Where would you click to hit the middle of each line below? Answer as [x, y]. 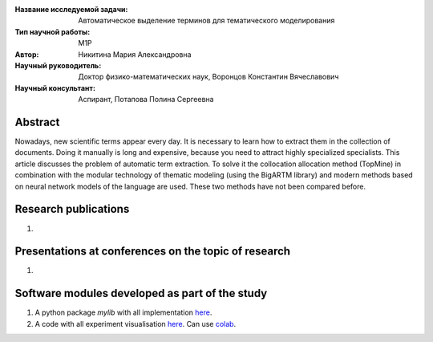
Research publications [72, 209]
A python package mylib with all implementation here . [123, 312]
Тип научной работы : [53, 31]
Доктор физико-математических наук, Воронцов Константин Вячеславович [208, 77]
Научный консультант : [55, 88]
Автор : [27, 54]
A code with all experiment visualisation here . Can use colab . [136, 324]
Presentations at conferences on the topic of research [153, 252]
